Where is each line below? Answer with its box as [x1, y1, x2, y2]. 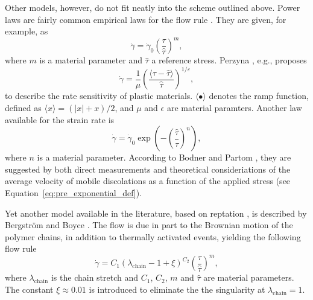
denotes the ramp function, [209, 89, 309, 102]
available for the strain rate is [5, 113, 115, 126]
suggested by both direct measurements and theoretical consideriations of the [5, 162, 291, 175]
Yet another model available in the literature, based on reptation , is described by [5, 206, 307, 219]
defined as [5, 101, 42, 113]
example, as [5, 25, 48, 37]
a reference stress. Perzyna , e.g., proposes [151, 54, 307, 66]
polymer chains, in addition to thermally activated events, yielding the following [5, 230, 301, 243]
